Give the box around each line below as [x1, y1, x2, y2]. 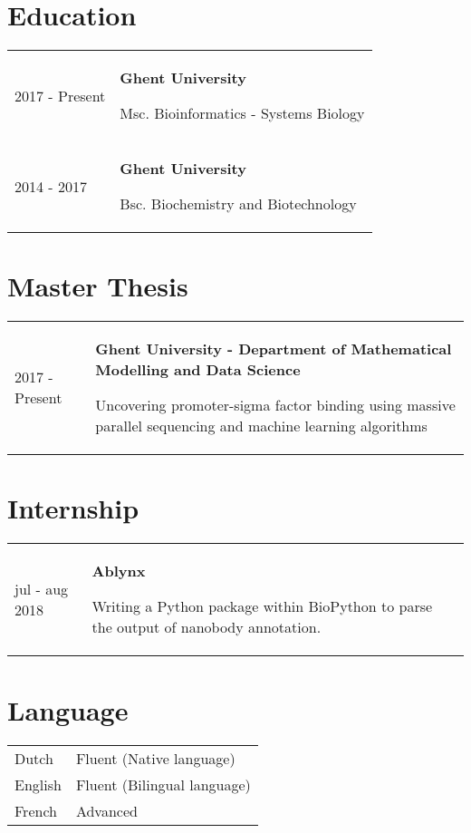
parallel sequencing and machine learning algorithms [95, 415, 428, 437]
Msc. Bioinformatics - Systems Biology [120, 102, 365, 124]
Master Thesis [7, 267, 188, 305]
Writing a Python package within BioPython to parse [91, 596, 433, 617]
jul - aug [14, 577, 69, 599]
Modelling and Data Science [95, 359, 301, 381]
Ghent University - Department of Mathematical [95, 338, 452, 360]
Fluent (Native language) [75, 747, 235, 769]
